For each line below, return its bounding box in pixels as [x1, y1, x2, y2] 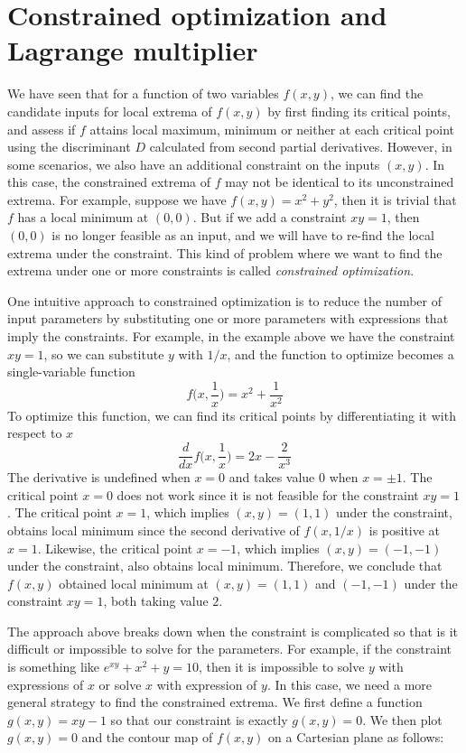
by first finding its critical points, [267, 101, 451, 120]
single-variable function [7, 362, 135, 381]
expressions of [7, 674, 84, 693]
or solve [98, 674, 142, 693]
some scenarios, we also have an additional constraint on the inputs [7, 154, 380, 173]
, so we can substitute [43, 344, 164, 363]
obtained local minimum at [59, 573, 209, 592]
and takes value [228, 468, 315, 487]
